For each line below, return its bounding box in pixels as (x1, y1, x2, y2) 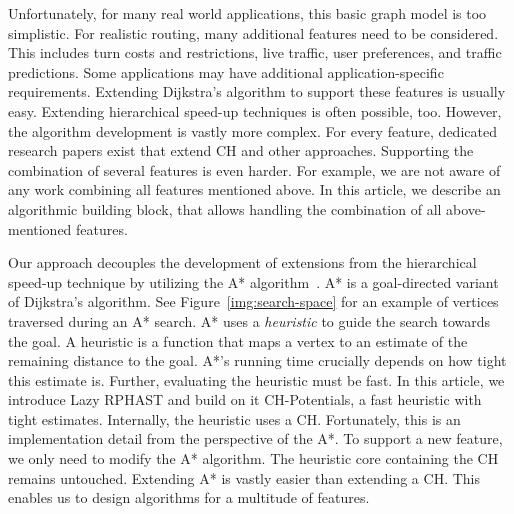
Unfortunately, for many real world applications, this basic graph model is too (8, 3, 487, 23)
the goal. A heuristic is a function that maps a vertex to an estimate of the (8, 330, 468, 351)
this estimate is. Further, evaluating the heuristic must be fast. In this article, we (8, 369, 505, 390)
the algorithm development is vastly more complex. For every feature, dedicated (8, 120, 497, 141)
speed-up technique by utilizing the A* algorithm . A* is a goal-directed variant (8, 271, 499, 292)
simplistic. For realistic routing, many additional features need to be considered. (8, 22, 499, 43)
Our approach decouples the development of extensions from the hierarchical (8, 252, 477, 273)
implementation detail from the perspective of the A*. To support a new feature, (8, 428, 503, 449)
